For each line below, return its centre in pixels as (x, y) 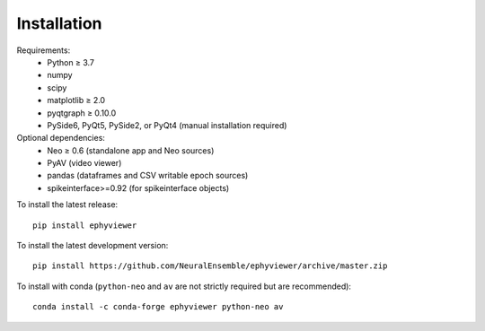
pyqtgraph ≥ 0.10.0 (82, 113)
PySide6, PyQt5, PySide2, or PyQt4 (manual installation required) (167, 125)
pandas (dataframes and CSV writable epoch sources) (148, 176)
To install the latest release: (67, 205)
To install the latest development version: (93, 246)
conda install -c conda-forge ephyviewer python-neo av (158, 307)
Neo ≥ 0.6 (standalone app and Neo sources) (131, 150)
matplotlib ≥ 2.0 (76, 100)
